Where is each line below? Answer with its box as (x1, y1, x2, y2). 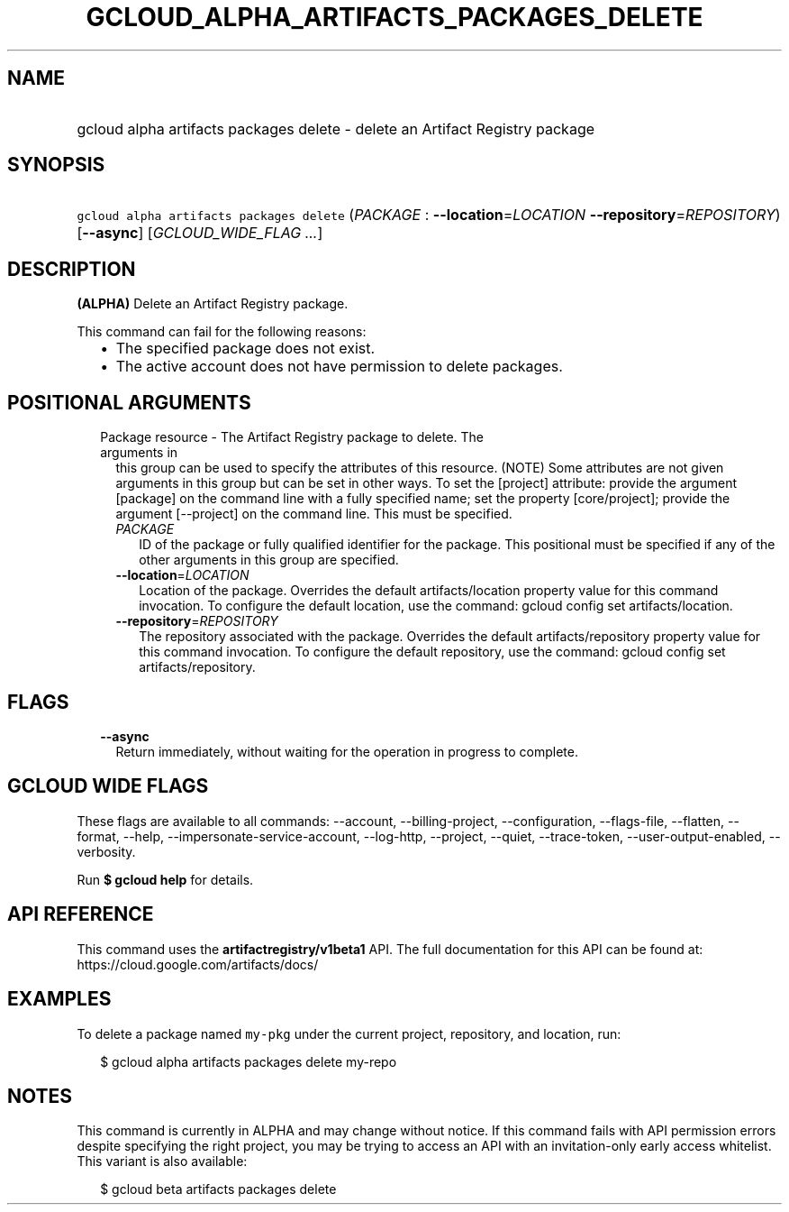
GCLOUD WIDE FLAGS (7, 775, 209, 798)
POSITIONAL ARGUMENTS (7, 390, 251, 414)
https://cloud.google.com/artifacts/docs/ (77, 956, 319, 972)
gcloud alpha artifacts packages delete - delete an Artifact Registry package (77, 119, 595, 138)
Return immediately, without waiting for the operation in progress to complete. (115, 743, 578, 759)
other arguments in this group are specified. (139, 552, 399, 568)
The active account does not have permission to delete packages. (115, 357, 563, 376)
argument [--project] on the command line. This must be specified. (115, 506, 512, 522)
